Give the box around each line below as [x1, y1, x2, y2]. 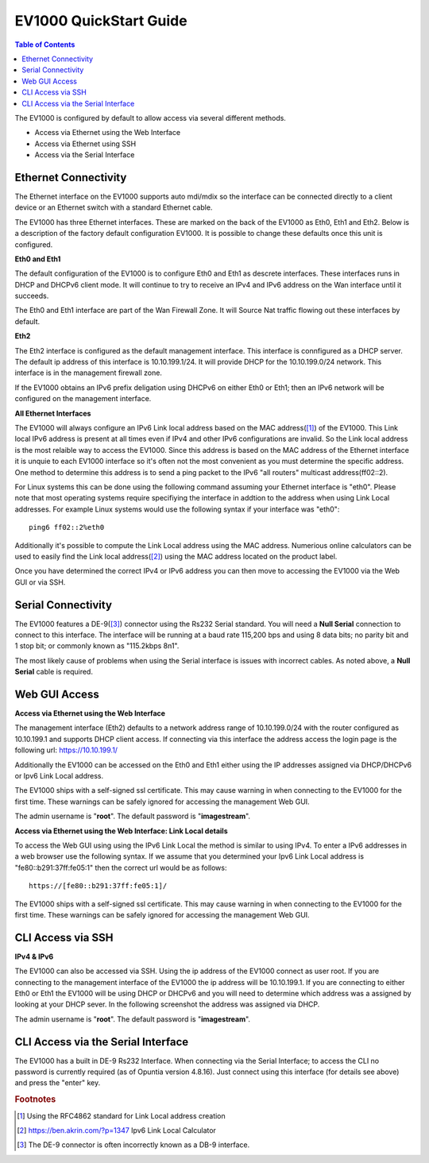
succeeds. [14, 291, 49, 301]
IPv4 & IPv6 [14, 952, 54, 961]
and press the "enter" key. [14, 1078, 101, 1088]
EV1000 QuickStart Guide [14, 12, 187, 29]
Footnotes [14, 1094, 56, 1105]
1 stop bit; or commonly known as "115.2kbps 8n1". [14, 641, 180, 651]
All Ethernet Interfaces [14, 408, 91, 418]
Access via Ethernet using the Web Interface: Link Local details [14, 826, 228, 836]
